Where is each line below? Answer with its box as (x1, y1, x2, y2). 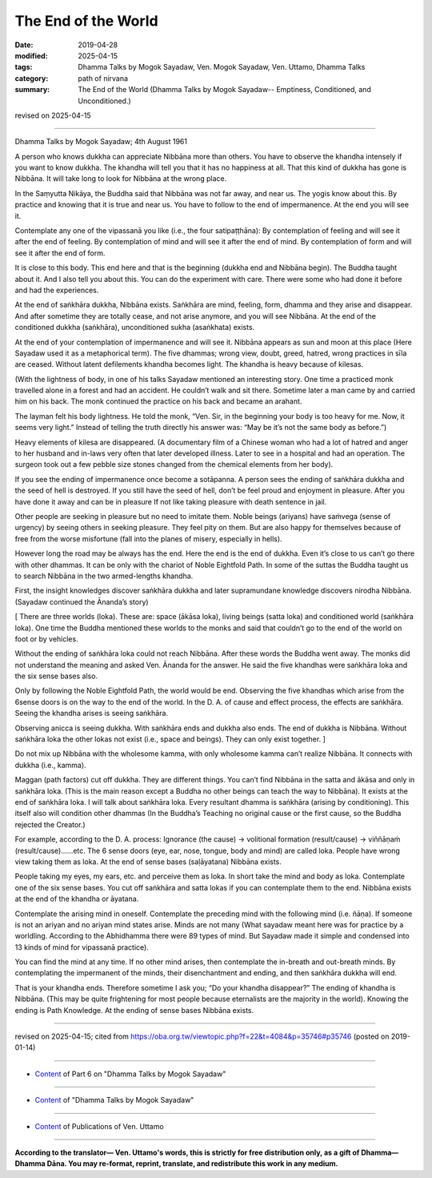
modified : (14, 50, 48, 60)
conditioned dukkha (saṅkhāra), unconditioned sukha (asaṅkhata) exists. (14, 323, 255, 332)
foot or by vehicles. (14, 633, 79, 644)
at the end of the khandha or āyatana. (14, 894, 139, 904)
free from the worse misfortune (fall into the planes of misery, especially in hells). (14, 533, 283, 544)
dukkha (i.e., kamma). (14, 760, 87, 770)
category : (14, 73, 49, 83)
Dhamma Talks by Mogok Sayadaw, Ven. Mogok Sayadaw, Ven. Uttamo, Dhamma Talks (78, 62, 366, 72)
